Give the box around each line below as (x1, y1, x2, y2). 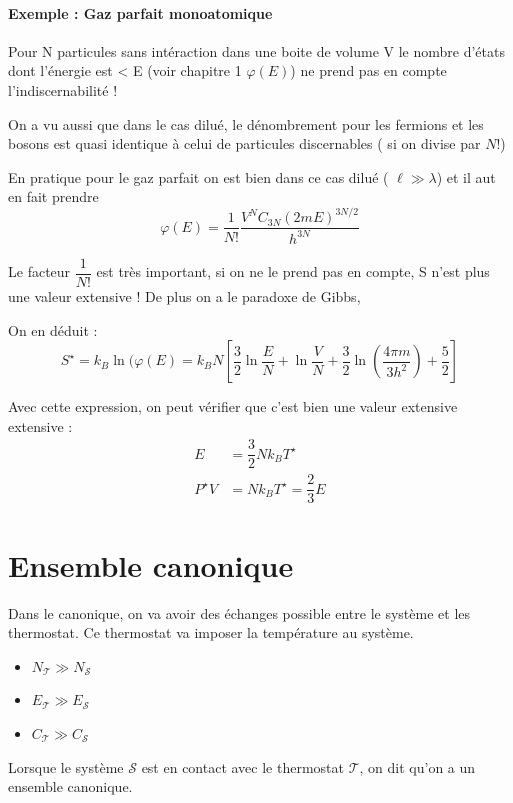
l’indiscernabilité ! (8, 79, 118, 100)
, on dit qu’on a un (359, 756, 476, 777)
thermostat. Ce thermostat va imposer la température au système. (8, 622, 414, 643)
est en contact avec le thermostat (141, 756, 344, 777)
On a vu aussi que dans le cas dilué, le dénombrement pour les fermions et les (8, 113, 484, 134)
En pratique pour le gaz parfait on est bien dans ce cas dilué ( (8, 166, 389, 187)
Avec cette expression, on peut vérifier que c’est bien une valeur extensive (8, 396, 458, 417)
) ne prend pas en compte (290, 60, 447, 81)
